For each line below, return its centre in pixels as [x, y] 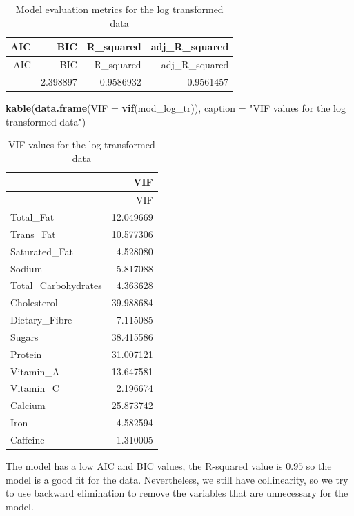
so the [319, 466]
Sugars [24, 336]
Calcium [28, 405]
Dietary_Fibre [41, 320]
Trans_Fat [33, 234]
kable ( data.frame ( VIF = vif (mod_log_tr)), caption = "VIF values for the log [176, 107]
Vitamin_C [35, 388]
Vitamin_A [35, 371]
